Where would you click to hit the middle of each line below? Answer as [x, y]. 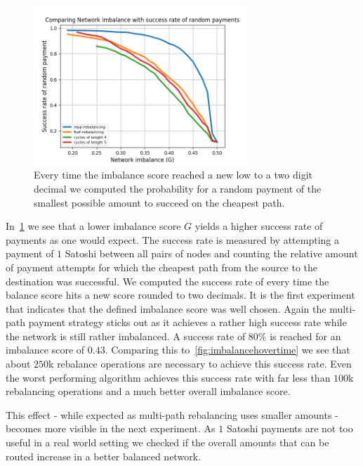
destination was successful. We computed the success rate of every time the [167, 281]
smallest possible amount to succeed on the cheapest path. [159, 202]
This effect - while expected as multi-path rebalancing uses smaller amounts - [172, 414]
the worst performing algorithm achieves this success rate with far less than [168, 377]
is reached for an [305, 336]
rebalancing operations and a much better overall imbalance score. [148, 391]
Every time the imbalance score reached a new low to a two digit [173, 175]
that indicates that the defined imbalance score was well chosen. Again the [166, 308]
